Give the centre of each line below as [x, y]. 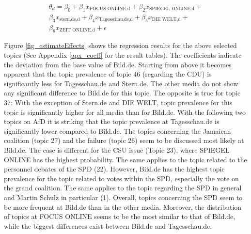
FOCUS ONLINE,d [110, 9]
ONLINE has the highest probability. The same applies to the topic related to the [125, 159]
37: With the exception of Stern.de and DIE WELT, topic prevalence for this [118, 102]
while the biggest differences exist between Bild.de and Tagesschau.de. [108, 226]
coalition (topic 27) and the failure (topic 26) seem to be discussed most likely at [124, 140]
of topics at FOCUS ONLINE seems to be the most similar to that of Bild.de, [120, 216]
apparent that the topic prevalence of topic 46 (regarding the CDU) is [108, 74]
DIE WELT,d [166, 20]
